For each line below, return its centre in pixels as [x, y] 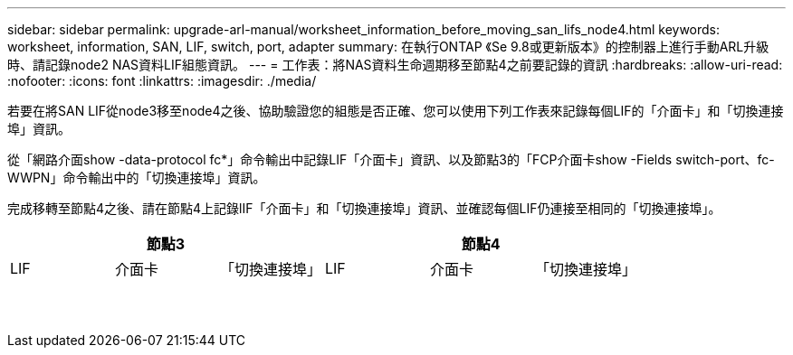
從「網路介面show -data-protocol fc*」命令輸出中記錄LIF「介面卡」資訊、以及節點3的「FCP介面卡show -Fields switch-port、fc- [391, 159]
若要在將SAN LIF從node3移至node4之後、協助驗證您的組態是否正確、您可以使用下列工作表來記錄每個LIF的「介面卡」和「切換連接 [396, 111]
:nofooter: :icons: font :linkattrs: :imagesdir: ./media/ [162, 81]
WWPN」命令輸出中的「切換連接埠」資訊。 [137, 177]
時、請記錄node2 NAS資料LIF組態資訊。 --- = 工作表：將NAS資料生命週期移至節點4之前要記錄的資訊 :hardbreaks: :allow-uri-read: [395, 65]
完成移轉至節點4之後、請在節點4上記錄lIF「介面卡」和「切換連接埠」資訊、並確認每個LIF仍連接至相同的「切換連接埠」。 [364, 208]
